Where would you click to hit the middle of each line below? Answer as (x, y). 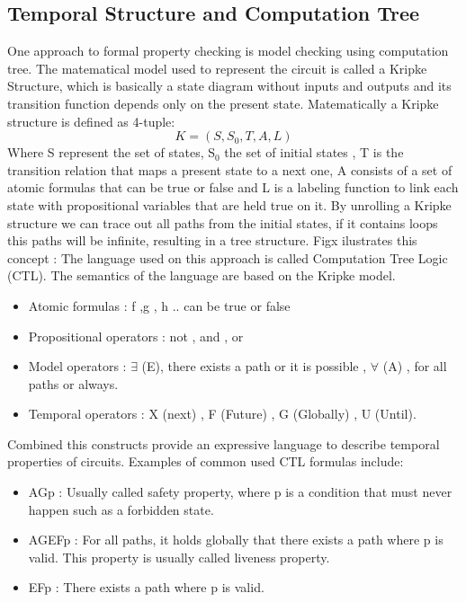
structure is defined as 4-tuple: (91, 121)
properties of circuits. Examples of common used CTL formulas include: (206, 461)
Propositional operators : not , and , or (136, 336)
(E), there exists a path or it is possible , (254, 366)
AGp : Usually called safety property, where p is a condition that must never (240, 492)
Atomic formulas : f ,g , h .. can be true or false (159, 305)
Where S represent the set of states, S (111, 152)
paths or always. (73, 383)
